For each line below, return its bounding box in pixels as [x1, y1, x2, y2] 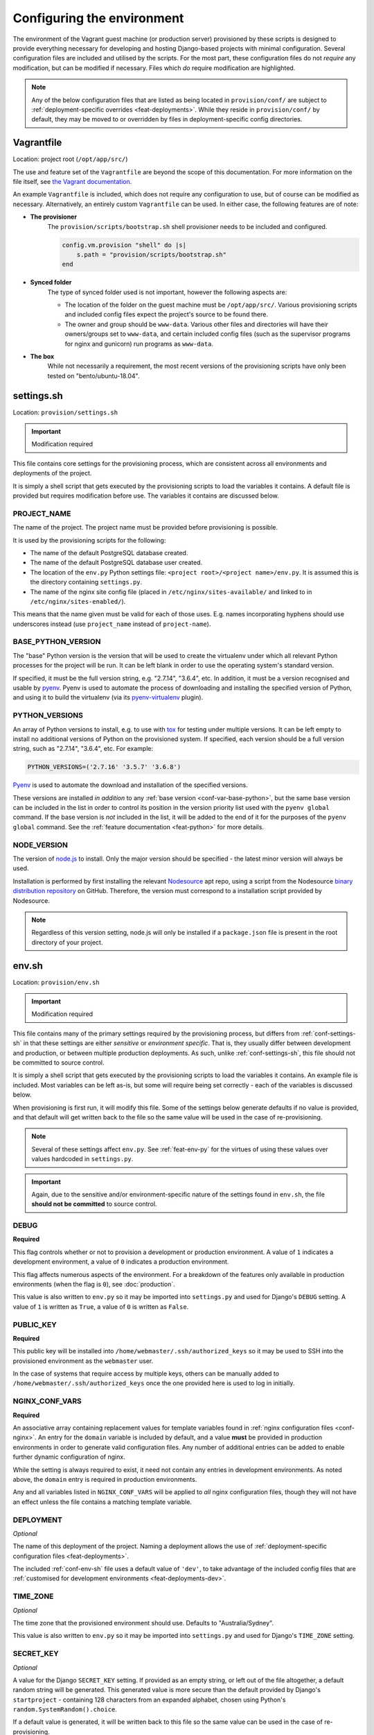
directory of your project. [31, 938, 103, 947]
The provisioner [30, 212, 78, 221]
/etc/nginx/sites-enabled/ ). [30, 597, 126, 605]
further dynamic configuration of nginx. [12, 1453, 125, 1461]
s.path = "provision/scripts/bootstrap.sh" [76, 251, 226, 258]
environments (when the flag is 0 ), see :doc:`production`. [12, 1280, 176, 1288]
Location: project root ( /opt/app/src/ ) [12, 155, 128, 163]
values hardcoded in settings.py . [31, 1155, 134, 1163]
